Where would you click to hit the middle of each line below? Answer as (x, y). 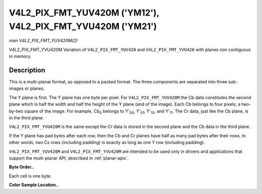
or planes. (34, 89)
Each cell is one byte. (30, 176)
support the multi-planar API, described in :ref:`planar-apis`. (69, 158)
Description (27, 70)
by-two (16, 111)
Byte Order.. (22, 167)
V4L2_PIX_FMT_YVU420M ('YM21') (83, 26)
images (16, 89)
